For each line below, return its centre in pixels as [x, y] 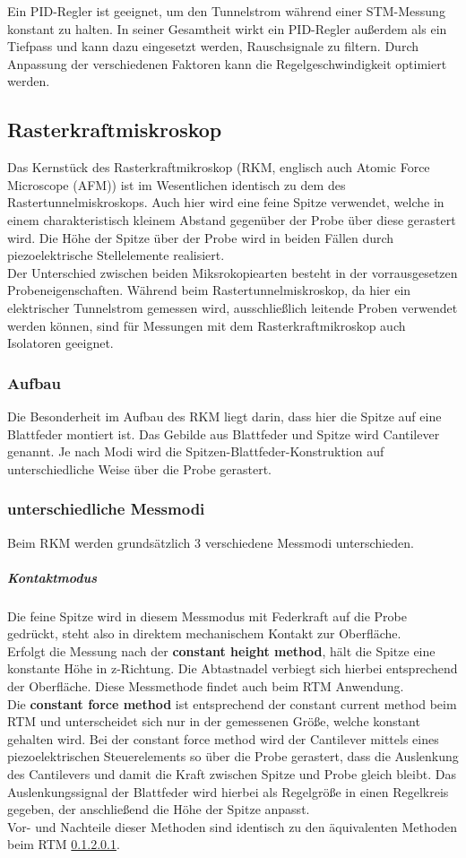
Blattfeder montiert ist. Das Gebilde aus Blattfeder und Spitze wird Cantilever [224, 433]
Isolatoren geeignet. [60, 343]
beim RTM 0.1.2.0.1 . [64, 844]
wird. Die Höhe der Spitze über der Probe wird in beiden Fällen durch [201, 237]
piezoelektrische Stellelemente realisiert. [116, 255]
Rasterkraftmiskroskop [115, 130]
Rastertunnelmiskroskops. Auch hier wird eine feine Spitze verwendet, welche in [226, 202]
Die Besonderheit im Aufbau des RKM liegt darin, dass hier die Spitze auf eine [224, 416]
